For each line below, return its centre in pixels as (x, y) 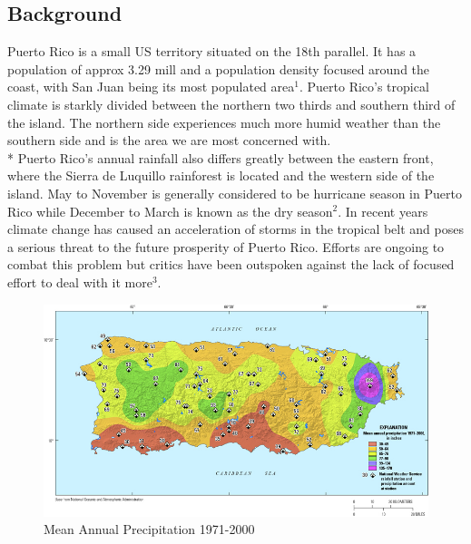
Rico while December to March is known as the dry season (170, 211)
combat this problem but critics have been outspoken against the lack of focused (231, 264)
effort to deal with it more (80, 282)
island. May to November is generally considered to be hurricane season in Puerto (235, 193)
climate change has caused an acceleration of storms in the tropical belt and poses (235, 229)
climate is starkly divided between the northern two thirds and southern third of (231, 104)
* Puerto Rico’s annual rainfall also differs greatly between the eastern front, (221, 157)
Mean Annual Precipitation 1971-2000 (149, 529)
